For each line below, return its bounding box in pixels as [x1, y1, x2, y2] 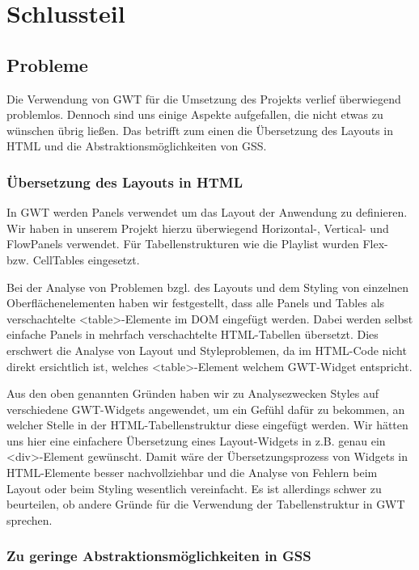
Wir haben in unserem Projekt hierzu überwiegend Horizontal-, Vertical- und [6, 219, 389, 236]
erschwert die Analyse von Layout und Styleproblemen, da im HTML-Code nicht [6, 341, 407, 358]
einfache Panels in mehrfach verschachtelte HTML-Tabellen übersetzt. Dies [6, 326, 379, 343]
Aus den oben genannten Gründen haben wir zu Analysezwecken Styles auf [6, 385, 379, 402]
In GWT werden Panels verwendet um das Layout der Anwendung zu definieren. [6, 204, 408, 221]
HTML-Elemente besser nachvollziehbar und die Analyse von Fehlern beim [6, 464, 378, 481]
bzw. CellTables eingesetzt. [6, 251, 140, 268]
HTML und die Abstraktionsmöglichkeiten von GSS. [6, 137, 267, 154]
